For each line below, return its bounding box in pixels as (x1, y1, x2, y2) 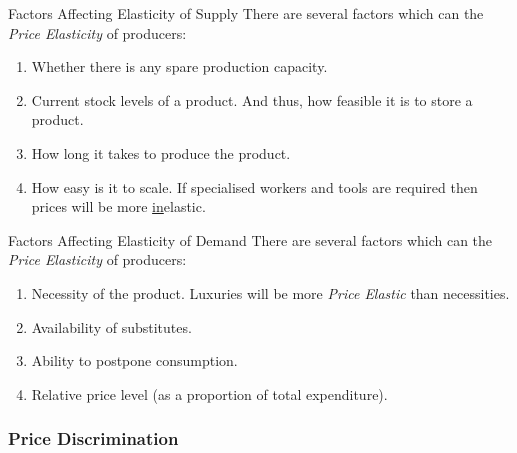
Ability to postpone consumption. (31, 350, 238, 371)
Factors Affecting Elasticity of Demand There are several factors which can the (8, 229, 493, 250)
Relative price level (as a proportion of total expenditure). (31, 383, 388, 404)
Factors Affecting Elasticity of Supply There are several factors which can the (8, 3, 484, 23)
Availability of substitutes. (31, 316, 192, 337)
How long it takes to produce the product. (31, 142, 291, 163)
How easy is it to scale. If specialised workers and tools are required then (31, 176, 478, 197)
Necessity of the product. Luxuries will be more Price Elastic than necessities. (31, 282, 510, 303)
